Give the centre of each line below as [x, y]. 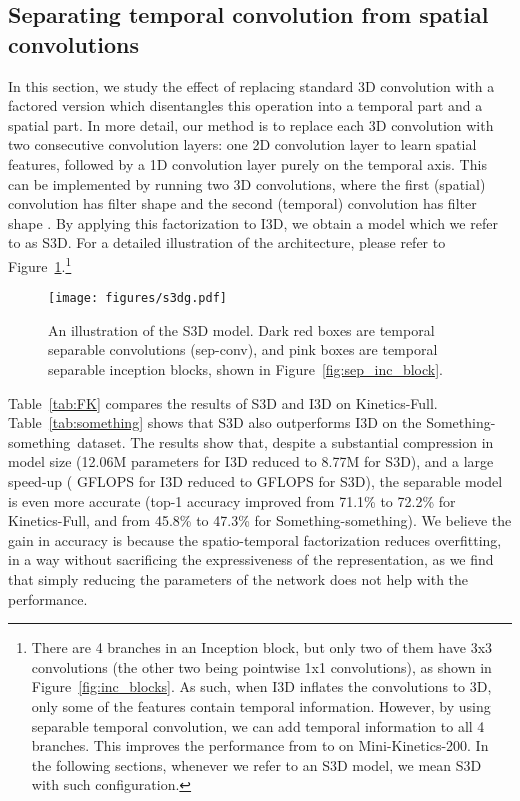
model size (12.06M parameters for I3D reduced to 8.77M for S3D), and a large [251, 461]
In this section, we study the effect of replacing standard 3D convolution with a [251, 85]
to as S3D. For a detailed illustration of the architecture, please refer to [227, 242]
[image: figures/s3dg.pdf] [137, 298]
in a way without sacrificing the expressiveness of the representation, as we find [251, 559]
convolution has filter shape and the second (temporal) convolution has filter [242, 203]
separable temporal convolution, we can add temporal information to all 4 [258, 725]
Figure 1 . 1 [40, 264]
